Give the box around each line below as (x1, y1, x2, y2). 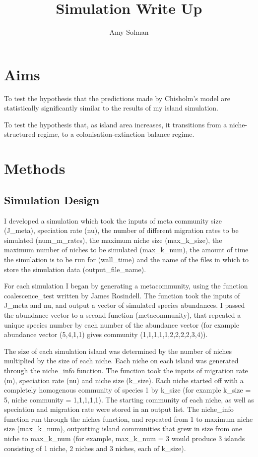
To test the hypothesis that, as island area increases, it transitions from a (4, 119, 227, 129)
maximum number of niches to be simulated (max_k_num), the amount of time (4, 244, 249, 255)
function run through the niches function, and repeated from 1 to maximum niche (4, 413, 253, 424)
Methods (4, 158, 65, 178)
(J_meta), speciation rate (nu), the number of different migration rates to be (4, 225, 239, 235)
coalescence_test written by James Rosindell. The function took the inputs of (4, 290, 240, 300)
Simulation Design (4, 192, 100, 207)
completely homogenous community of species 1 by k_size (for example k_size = (4, 385, 251, 395)
